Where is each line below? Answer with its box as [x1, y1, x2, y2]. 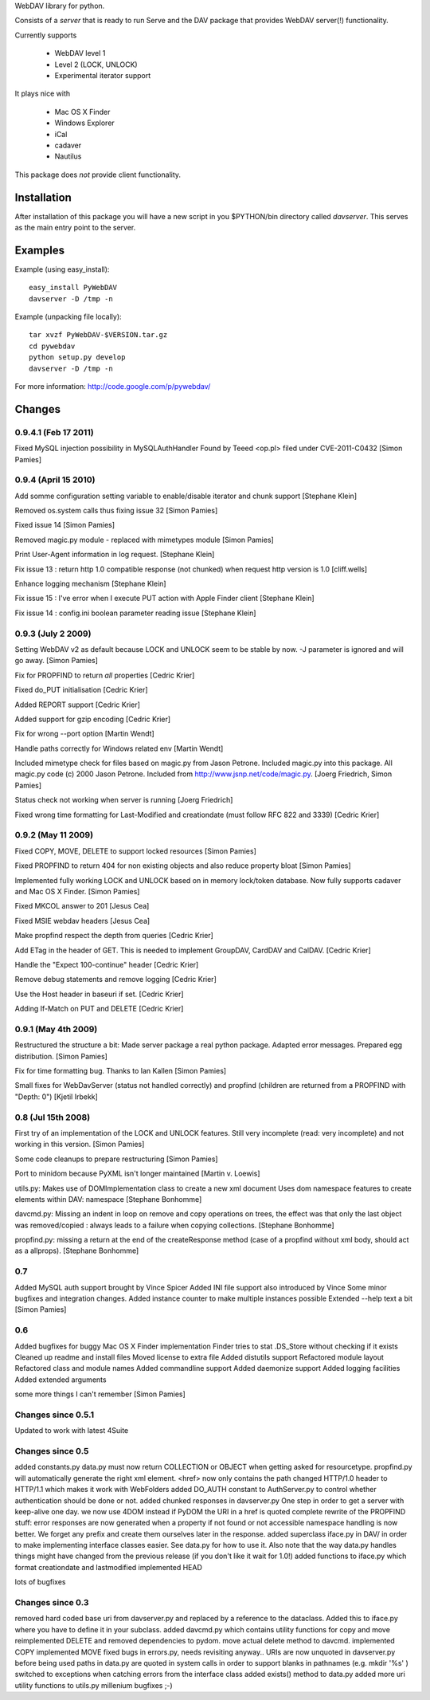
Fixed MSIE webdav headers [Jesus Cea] [14, 916, 150, 925]
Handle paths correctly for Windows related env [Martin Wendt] [14, 744, 224, 753]
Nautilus [54, 151, 82, 161]
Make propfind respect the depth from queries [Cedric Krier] [14, 931, 214, 940]
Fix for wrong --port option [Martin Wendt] [14, 729, 154, 739]
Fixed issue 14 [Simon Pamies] [14, 520, 115, 530]
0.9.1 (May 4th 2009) [14, 1023, 98, 1035]
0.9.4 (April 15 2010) [14, 474, 96, 485]
